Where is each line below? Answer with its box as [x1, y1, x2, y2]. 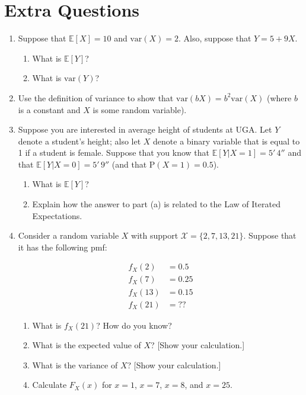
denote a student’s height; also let [18, 134, 141, 147]
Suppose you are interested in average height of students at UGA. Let [18, 123, 272, 136]
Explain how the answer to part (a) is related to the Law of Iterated [32, 198, 280, 210]
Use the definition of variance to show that [18, 91, 174, 104]
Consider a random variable [18, 229, 119, 242]
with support [131, 229, 179, 242]
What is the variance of [32, 358, 118, 371]
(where [266, 91, 292, 104]
